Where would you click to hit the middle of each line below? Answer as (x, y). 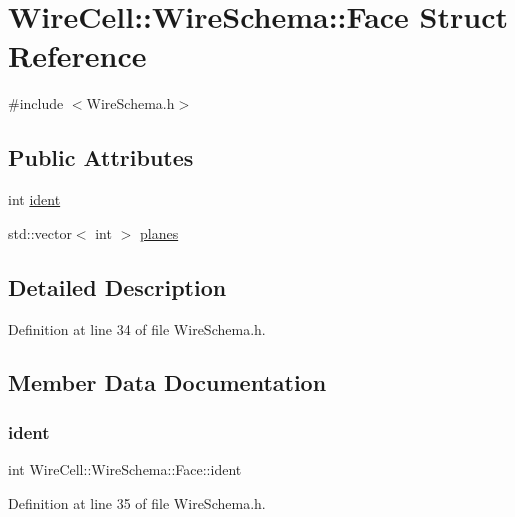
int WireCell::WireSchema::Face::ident (125, 469)
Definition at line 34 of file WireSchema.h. (137, 328)
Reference (77, 55)
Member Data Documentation (167, 382)
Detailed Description (117, 286)
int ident (34, 199)
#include (36, 103)
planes (159, 232)
